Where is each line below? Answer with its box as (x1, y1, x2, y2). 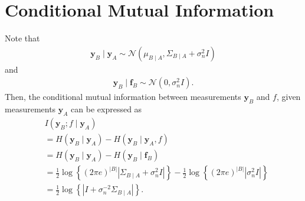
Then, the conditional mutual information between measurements (5, 90, 241, 103)
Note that (5, 32, 40, 44)
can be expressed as (71, 103, 142, 115)
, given (276, 90, 301, 103)
